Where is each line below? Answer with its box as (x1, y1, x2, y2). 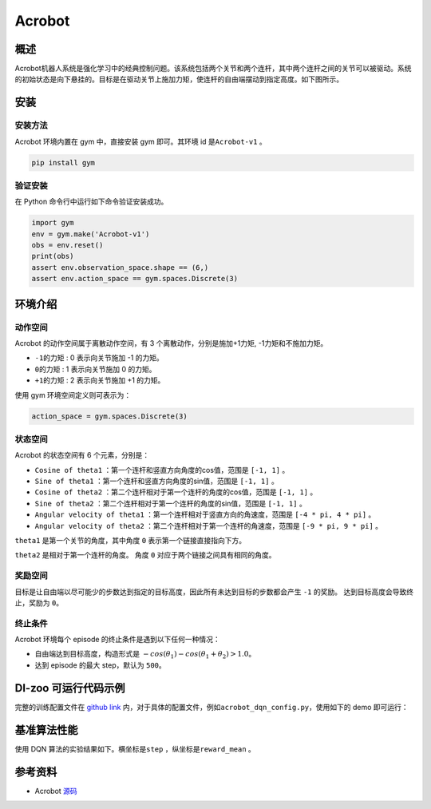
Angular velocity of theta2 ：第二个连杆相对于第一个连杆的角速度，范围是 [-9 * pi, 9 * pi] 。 (34, 521, 383, 530)
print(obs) (31, 252, 74, 261)
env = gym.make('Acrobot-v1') (31, 229, 150, 239)
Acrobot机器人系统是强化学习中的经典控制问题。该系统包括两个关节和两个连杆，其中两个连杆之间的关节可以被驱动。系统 (14, 64, 412, 73)
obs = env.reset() (31, 240, 104, 250)
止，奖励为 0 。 (14, 597, 64, 607)
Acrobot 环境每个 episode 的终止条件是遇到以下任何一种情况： (14, 635, 221, 644)
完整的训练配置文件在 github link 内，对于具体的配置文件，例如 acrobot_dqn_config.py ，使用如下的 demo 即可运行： (14, 702, 409, 712)
